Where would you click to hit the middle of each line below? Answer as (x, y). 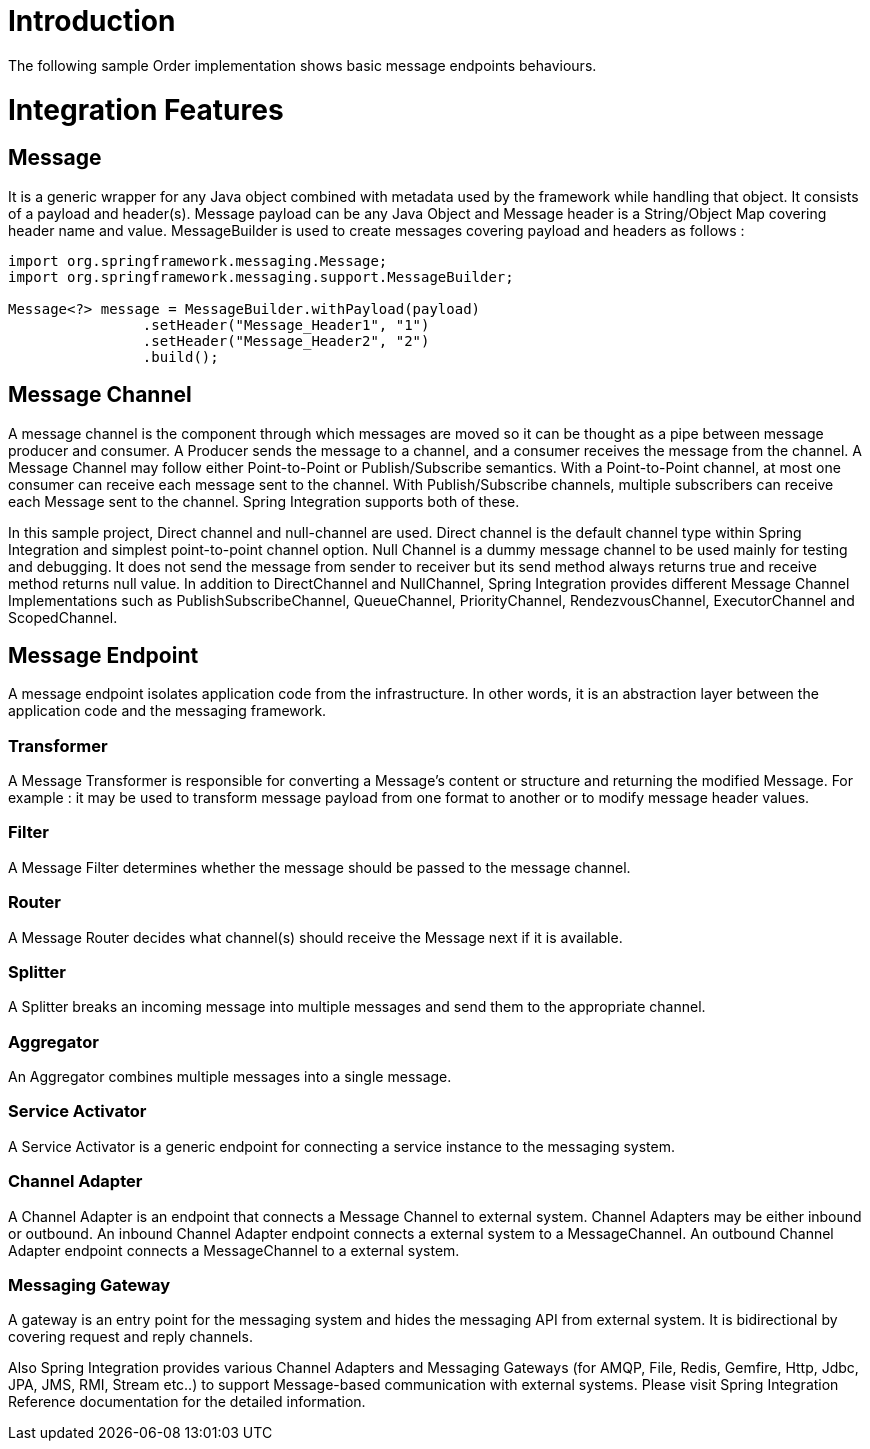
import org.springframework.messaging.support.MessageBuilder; (261, 276)
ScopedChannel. (63, 617)
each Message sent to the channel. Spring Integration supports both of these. (264, 501)
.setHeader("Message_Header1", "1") (286, 324)
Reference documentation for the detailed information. (187, 1402)
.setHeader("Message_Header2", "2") (286, 340)
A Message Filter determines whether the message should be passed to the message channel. (319, 867)
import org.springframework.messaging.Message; (198, 260)
